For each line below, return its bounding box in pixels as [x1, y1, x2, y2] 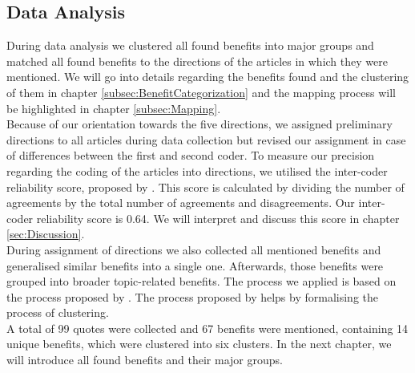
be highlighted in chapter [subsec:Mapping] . [6, 99, 221, 116]
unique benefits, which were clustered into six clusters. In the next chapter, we [6, 335, 392, 352]
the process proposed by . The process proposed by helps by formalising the [6, 288, 379, 305]
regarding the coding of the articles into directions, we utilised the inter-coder [6, 162, 388, 179]
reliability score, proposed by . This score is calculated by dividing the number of [6, 178, 405, 195]
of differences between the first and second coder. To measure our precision [6, 147, 375, 164]
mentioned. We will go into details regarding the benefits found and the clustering [6, 68, 409, 85]
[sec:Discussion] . [6, 225, 85, 242]
